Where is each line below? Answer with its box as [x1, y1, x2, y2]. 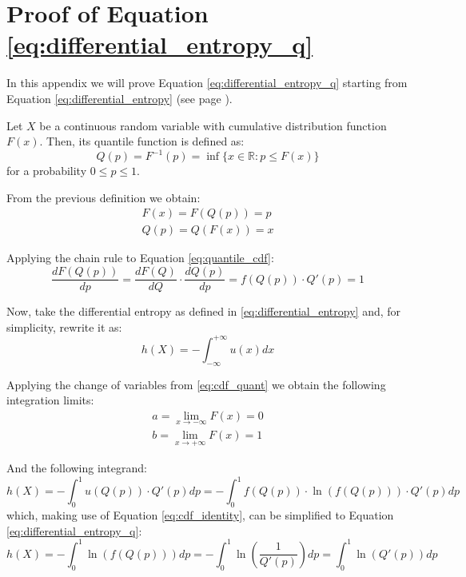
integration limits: [6, 392, 94, 408]
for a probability [6, 162, 87, 179]
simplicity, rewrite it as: [6, 318, 122, 335]
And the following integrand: [6, 460, 147, 476]
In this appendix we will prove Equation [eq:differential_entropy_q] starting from [6, 74, 408, 91]
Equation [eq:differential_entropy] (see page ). [6, 90, 233, 106]
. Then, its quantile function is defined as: [39, 133, 245, 149]
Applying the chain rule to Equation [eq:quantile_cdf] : [6, 249, 274, 266]
